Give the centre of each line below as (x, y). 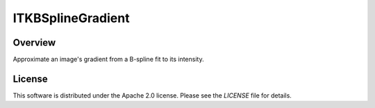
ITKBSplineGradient (71, 18)
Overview (34, 43)
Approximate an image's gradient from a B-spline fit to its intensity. (108, 60)
